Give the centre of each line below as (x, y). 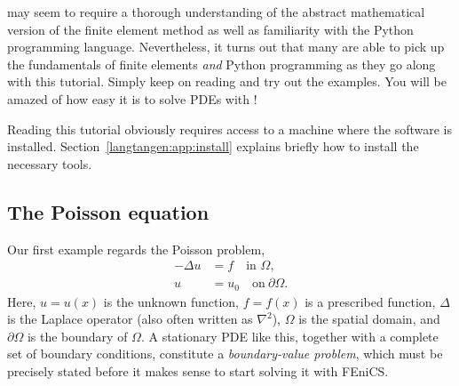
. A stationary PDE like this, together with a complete (289, 336)
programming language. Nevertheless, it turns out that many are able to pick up (226, 47)
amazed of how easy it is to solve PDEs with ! (132, 98)
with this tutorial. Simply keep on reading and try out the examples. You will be (227, 81)
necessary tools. (50, 163)
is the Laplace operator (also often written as (130, 319)
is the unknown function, (171, 301)
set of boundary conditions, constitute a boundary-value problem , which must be (225, 354)
